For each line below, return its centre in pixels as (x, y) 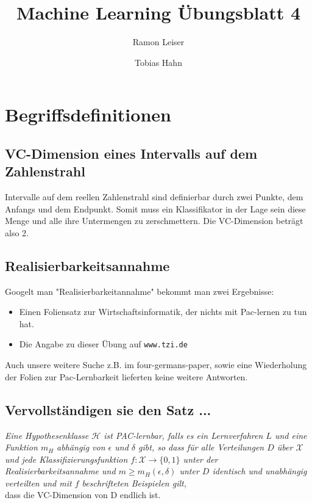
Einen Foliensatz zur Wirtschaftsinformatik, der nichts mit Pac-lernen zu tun (163, 312)
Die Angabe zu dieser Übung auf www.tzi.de (103, 344)
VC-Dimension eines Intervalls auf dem (131, 153)
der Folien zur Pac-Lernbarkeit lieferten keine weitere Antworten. (126, 376)
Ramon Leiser (158, 42)
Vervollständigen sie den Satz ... (108, 409)
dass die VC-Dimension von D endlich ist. (83, 495)
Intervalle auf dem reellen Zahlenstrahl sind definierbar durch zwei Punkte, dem (154, 197)
